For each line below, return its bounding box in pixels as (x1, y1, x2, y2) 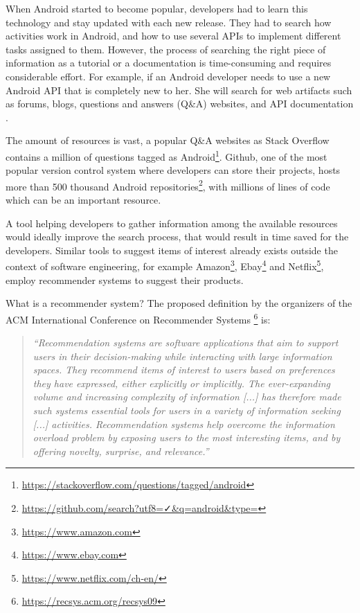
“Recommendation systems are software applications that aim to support (33, 335, 339, 350)
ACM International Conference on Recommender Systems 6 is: (6, 310, 271, 326)
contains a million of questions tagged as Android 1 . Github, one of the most (6, 147, 327, 163)
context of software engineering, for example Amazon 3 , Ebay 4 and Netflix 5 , (6, 257, 324, 274)
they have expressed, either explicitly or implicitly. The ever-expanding (33, 375, 331, 390)
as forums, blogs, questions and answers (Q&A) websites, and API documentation (6, 96, 354, 111)
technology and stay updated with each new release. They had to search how (6, 15, 332, 29)
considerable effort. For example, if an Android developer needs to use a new (6, 69, 331, 83)
